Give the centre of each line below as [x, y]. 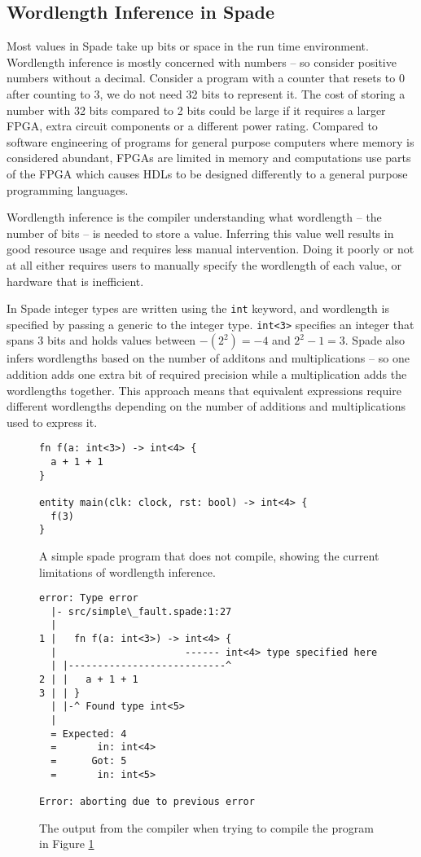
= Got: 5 [89, 761]
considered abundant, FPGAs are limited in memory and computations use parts [209, 158]
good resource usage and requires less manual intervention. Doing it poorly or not [210, 249]
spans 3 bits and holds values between [101, 340]
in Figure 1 [67, 844]
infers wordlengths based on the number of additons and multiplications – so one [208, 358]
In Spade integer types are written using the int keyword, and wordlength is [198, 308]
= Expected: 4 [89, 734]
